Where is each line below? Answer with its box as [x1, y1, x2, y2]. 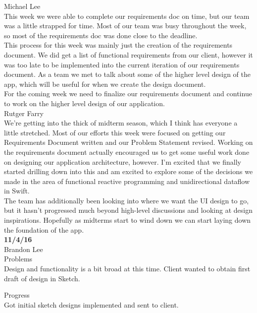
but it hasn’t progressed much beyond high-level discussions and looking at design [4, 205, 253, 215]
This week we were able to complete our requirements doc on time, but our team [4, 10, 250, 21]
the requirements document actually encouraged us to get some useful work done [4, 146, 250, 157]
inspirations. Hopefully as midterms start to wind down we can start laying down [4, 215, 251, 225]
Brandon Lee [4, 244, 43, 254]
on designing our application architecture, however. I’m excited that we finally [4, 156, 241, 167]
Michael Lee [4, 1, 41, 11]
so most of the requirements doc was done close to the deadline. [4, 30, 198, 40]
